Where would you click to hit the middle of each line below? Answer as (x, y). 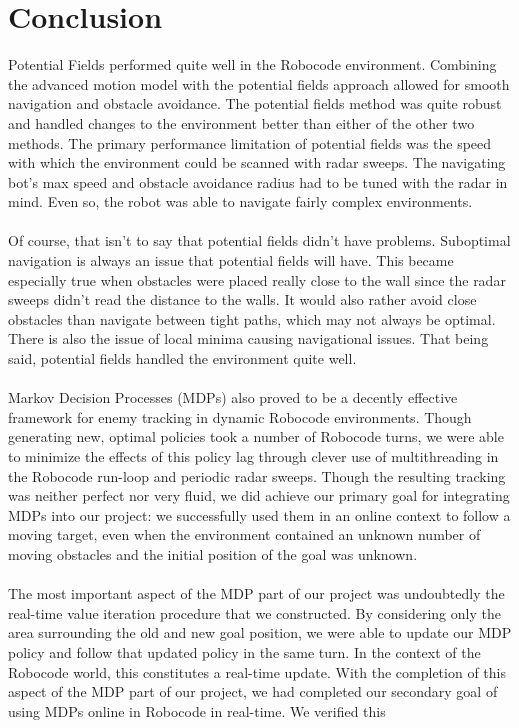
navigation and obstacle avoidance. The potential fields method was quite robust (255, 103)
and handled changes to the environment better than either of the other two (241, 122)
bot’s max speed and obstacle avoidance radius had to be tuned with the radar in (258, 181)
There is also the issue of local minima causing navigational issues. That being (248, 338)
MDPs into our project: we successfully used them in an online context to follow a (259, 514)
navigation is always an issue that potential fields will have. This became (231, 260)
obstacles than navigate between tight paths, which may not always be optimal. (252, 318)
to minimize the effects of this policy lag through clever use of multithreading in (253, 456)
